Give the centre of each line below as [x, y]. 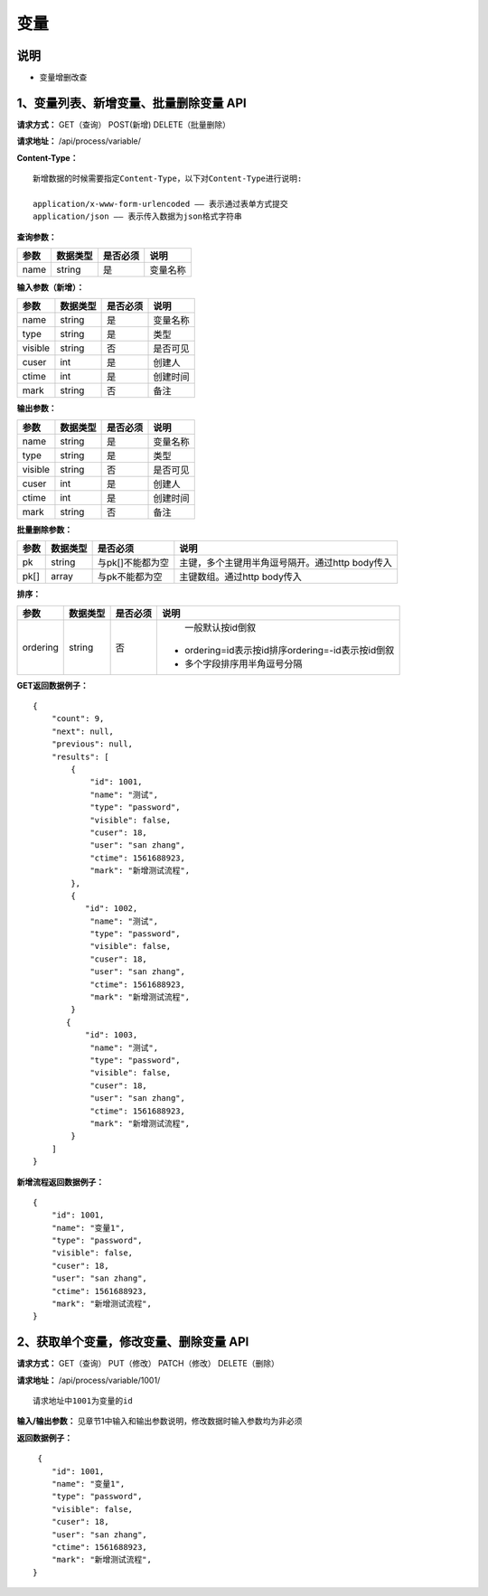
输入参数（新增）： [51, 287]
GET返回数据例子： [53, 685]
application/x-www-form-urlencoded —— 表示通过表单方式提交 [160, 204]
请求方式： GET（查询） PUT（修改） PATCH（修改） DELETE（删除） [148, 1364]
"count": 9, [78, 719]
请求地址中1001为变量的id [83, 1401]
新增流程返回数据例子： [60, 1182]
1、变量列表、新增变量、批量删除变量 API [132, 103]
